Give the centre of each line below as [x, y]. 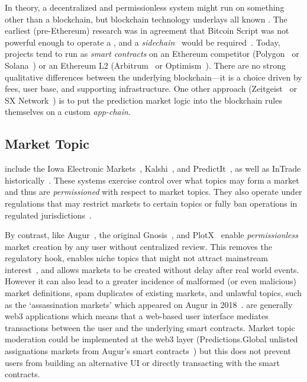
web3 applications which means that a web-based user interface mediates [137, 316]
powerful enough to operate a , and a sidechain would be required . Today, [143, 42]
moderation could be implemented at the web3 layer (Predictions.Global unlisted [151, 339]
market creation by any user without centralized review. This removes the [138, 246]
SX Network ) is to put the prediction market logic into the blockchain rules [143, 100]
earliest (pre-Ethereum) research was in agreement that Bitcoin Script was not [147, 31]
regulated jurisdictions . [48, 215]
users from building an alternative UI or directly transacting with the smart [142, 362]
